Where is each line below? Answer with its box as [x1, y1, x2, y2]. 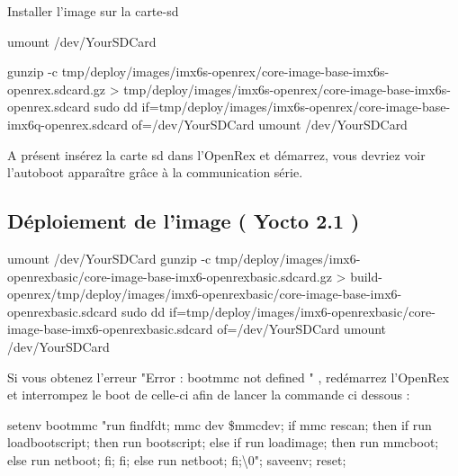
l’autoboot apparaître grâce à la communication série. [7, 163, 303, 182]
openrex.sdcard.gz [7, 79, 106, 98]
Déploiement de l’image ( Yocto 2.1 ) [7, 207, 360, 235]
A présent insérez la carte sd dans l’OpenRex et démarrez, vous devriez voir [7, 145, 426, 164]
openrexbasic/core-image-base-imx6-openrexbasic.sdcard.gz [7, 266, 332, 285]
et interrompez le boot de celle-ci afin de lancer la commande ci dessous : [7, 385, 410, 404]
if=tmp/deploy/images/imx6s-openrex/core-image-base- [141, 97, 451, 116]
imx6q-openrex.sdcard [7, 114, 128, 133]
